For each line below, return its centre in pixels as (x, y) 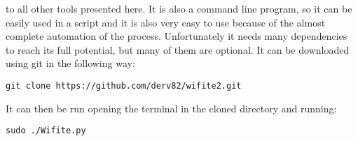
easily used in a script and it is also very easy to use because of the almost (166, 22)
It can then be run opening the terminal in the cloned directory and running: (171, 108)
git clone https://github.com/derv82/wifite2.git (124, 86)
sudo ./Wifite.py (46, 131)
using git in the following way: (70, 63)
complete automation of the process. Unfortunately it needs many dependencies (177, 36)
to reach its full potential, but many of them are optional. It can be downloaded (178, 49)
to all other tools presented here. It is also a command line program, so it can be (179, 8)
